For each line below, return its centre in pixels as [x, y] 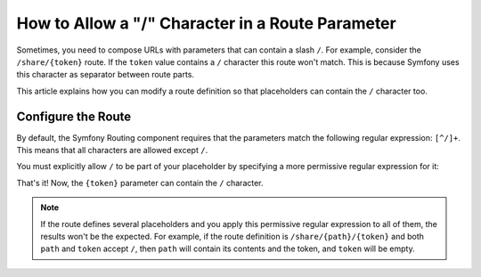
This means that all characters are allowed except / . [112, 151]
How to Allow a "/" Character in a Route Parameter [206, 23]
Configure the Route [74, 116]
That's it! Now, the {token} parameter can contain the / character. [140, 183]
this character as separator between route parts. [106, 75]
